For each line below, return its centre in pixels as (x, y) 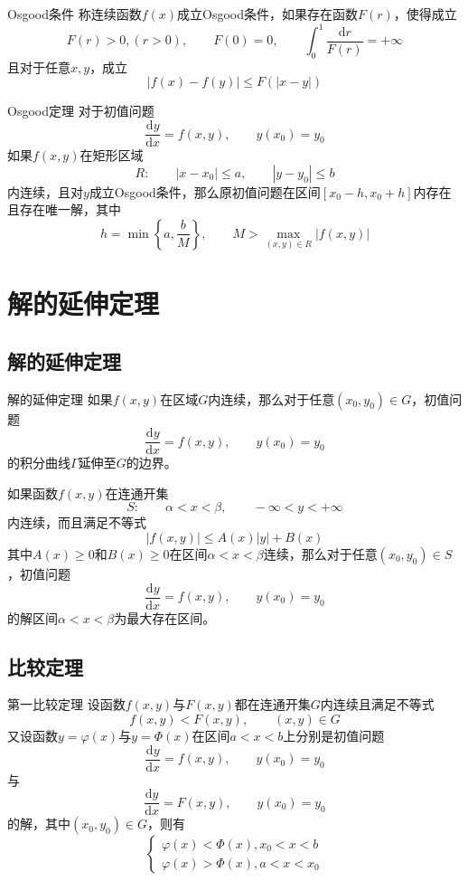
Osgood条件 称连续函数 (75, 14)
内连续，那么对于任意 (271, 398)
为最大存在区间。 (165, 617)
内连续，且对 (45, 191)
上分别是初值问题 (334, 735)
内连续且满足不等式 (377, 704)
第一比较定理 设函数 (66, 704)
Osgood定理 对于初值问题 (81, 111)
